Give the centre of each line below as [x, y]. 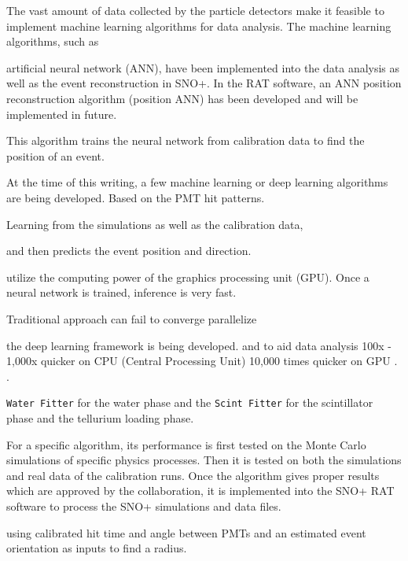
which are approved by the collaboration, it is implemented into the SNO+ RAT [200, 491]
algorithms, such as [53, 41]
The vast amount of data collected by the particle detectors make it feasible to [195, 10]
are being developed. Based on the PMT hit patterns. [136, 197]
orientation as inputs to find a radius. [97, 548]
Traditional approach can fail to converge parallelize [132, 318]
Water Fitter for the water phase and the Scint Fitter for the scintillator [190, 402]
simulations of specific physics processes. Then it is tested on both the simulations [204, 460]
